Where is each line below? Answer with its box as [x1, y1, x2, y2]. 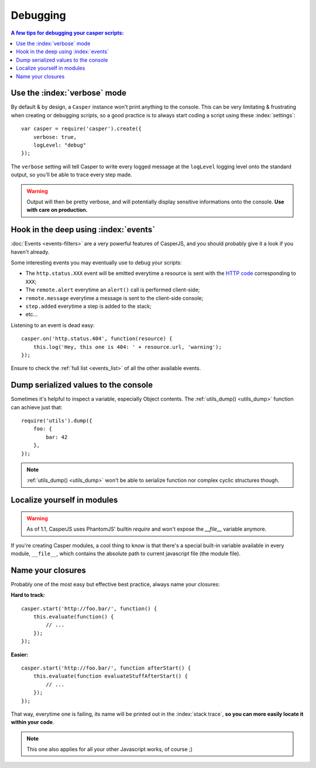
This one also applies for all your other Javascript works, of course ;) [26, 746, 193, 753]
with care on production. [26, 206, 88, 213]
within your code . [11, 719, 54, 726]
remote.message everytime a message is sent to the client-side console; [25, 294, 204, 301]
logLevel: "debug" [33, 141, 87, 148]
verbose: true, [33, 134, 77, 140]
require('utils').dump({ [21, 417, 92, 424]
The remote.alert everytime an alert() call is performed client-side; [25, 286, 200, 293]
